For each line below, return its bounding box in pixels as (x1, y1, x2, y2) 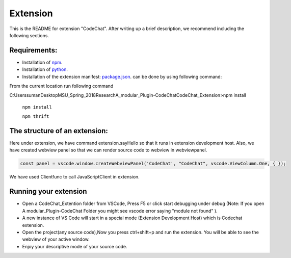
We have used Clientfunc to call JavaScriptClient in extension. (9, 174, 140, 180)
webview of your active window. (22, 236, 90, 242)
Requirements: (9, 46, 58, 55)
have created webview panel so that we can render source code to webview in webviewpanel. (9, 147, 207, 153)
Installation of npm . (22, 59, 63, 65)
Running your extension (9, 187, 87, 196)
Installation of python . (22, 66, 68, 72)
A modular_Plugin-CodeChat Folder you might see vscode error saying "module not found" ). (22, 208, 218, 214)
